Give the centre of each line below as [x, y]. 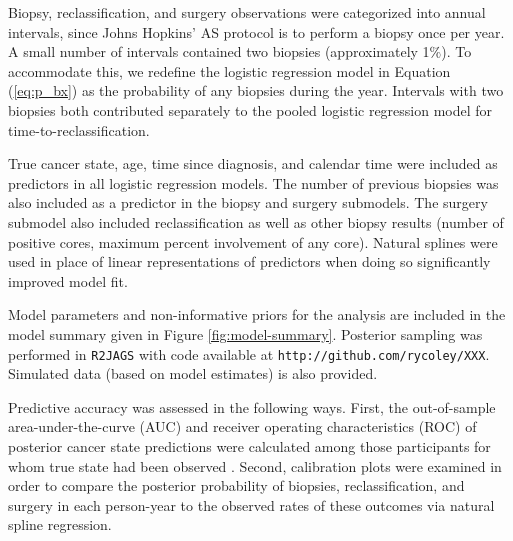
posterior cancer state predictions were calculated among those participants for [249, 445]
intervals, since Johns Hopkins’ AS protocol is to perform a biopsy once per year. [256, 31]
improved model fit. [68, 280]
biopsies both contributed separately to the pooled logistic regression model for [250, 109]
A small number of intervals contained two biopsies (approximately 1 [219, 51]
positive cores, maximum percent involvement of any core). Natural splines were [253, 241]
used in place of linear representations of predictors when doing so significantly [249, 261]
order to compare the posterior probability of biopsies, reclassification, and [236, 485]
